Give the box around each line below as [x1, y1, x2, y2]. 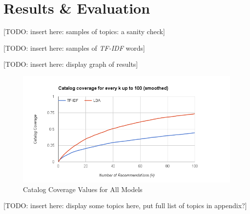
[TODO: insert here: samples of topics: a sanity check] [3, 26, 165, 37]
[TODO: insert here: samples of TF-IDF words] [3, 42, 145, 53]
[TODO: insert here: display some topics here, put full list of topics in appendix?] [3, 200, 247, 211]
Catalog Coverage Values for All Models [23, 184, 143, 194]
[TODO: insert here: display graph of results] [3, 59, 138, 69]
